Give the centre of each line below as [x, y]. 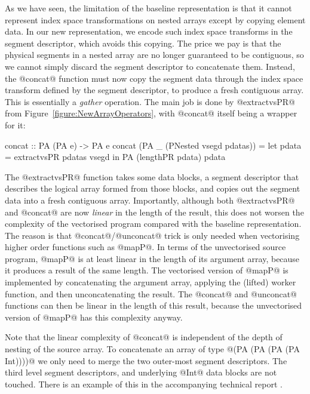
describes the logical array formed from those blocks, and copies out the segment [153, 188]
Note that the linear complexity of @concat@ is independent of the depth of [144, 337]
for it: [15, 124]
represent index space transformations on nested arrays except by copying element [155, 19]
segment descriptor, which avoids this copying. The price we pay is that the [143, 43]
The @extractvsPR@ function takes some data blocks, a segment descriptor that [152, 176]
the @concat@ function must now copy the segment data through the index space [154, 78]
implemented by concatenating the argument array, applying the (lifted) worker [151, 282]
